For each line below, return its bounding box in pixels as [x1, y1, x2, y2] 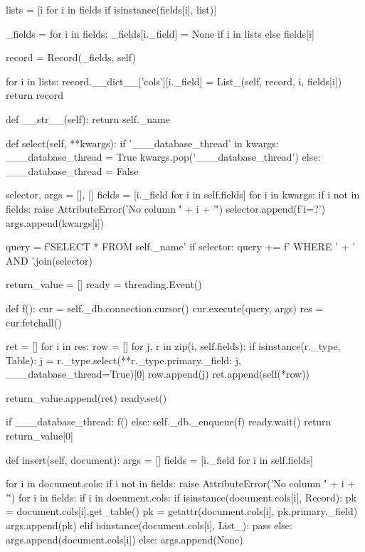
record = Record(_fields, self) [6, 50, 136, 65]
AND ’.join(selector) [6, 253, 93, 267]
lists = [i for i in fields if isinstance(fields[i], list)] [6, 2, 217, 16]
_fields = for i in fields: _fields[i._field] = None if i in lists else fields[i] [6, 26, 314, 41]
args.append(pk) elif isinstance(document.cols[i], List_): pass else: [6, 518, 292, 533]
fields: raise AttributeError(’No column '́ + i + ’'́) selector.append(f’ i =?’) [6, 201, 326, 216]
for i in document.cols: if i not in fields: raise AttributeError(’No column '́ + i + [6, 476, 356, 491]
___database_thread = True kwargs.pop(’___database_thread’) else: [6, 149, 321, 164]
